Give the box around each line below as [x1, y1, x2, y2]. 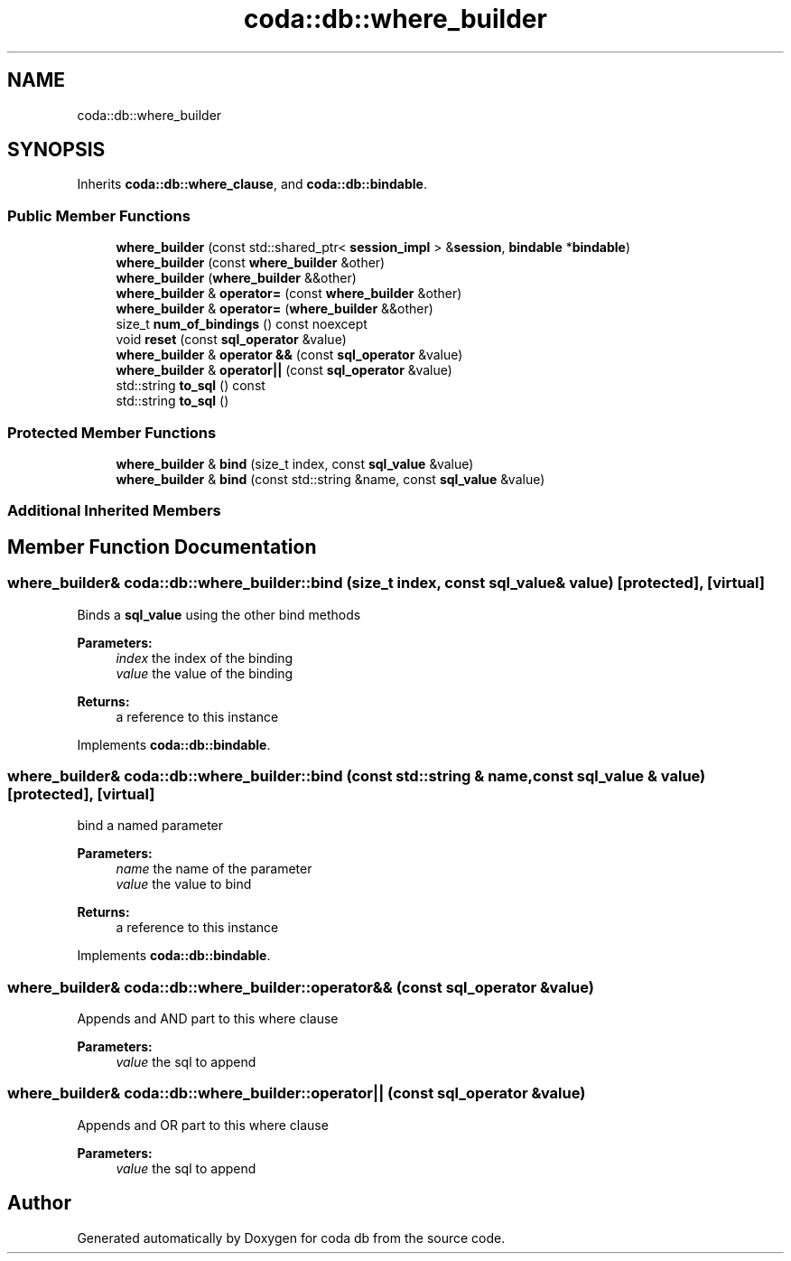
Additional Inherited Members [7, 501, 221, 520]
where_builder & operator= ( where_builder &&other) [116, 301, 433, 317]
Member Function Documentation [7, 535, 317, 558]
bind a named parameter [77, 817, 224, 834]
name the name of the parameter [116, 861, 312, 877]
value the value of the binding [116, 665, 293, 681]
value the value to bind [116, 876, 252, 892]
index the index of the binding [116, 649, 293, 666]
